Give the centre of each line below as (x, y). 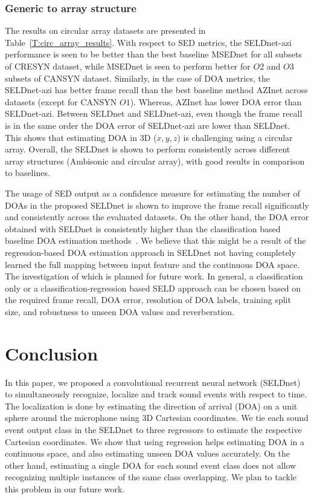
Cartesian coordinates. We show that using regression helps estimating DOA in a (155, 441)
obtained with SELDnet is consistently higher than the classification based (143, 228)
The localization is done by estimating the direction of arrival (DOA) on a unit (151, 406)
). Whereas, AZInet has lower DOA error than (216, 101)
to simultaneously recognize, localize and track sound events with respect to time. (156, 394)
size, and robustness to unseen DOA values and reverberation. (120, 311)
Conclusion (52, 353)
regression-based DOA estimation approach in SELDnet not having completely (150, 252)
